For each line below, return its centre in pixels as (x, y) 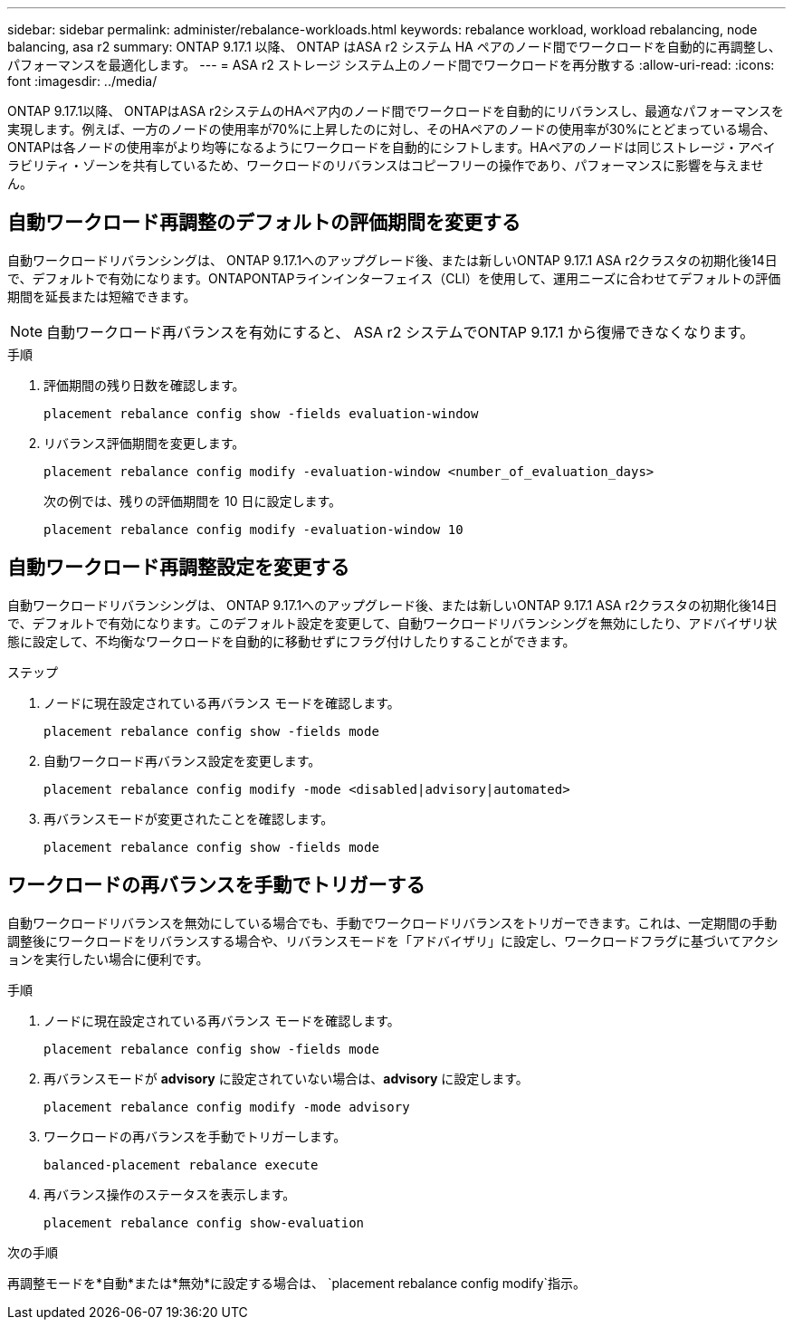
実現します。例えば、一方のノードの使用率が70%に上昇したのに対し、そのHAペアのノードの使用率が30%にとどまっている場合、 (392, 129)
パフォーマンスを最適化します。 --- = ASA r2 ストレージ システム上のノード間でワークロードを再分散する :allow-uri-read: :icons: (391, 65)
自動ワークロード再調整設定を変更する (178, 568)
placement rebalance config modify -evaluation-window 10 (253, 529)
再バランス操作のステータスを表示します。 (170, 1194)
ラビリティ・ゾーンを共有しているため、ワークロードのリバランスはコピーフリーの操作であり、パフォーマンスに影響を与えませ (386, 165)
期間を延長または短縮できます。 (102, 296)
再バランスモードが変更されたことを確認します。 (189, 818)
